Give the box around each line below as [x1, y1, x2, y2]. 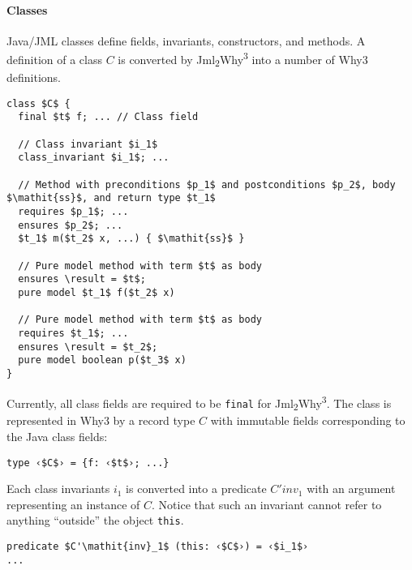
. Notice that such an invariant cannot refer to [152, 495, 382, 512]
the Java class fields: [6, 427, 108, 444]
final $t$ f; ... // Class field [18, 111, 199, 123]
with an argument [307, 480, 396, 497]
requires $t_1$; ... [18, 327, 129, 339]
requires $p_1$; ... [18, 206, 129, 218]
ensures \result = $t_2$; [18, 341, 158, 353]
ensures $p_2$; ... [18, 219, 123, 231]
